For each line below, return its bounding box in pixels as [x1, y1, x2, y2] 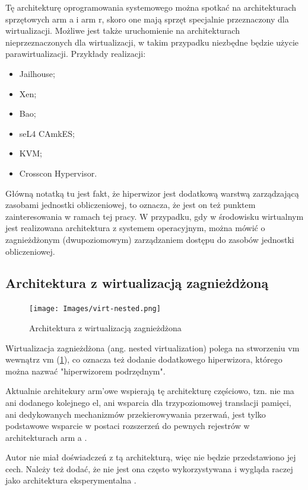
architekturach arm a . [5, 431, 87, 443]
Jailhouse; [19, 67, 55, 79]
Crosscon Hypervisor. [19, 166, 97, 179]
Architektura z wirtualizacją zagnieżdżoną [5, 274, 269, 292]
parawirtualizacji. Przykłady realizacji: [5, 47, 146, 60]
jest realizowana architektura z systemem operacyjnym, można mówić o [5, 222, 265, 234]
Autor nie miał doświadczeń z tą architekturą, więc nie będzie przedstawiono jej [5, 451, 296, 463]
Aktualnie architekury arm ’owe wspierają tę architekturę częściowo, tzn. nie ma [5, 385, 294, 397]
